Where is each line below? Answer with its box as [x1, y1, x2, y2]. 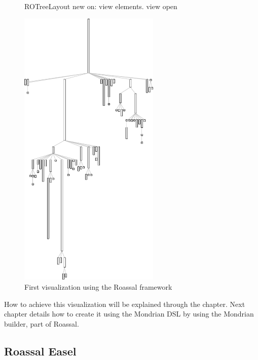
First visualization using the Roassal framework [24, 282, 172, 292]
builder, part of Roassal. [4, 318, 79, 329]
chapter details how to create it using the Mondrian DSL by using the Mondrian [4, 308, 254, 319]
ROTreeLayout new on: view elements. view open [24, 1, 177, 11]
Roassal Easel [4, 343, 77, 358]
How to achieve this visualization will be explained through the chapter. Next [4, 298, 245, 309]
